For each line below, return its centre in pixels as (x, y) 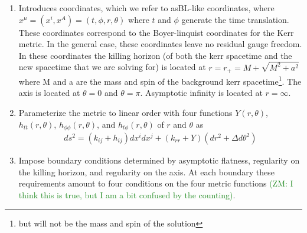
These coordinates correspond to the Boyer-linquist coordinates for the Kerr (156, 32)
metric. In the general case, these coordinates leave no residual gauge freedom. (160, 44)
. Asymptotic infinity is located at (201, 93)
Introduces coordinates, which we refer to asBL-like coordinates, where (146, 8)
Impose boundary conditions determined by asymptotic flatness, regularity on (159, 160)
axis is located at (49, 93)
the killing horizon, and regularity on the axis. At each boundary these (146, 172)
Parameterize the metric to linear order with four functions (125, 112)
